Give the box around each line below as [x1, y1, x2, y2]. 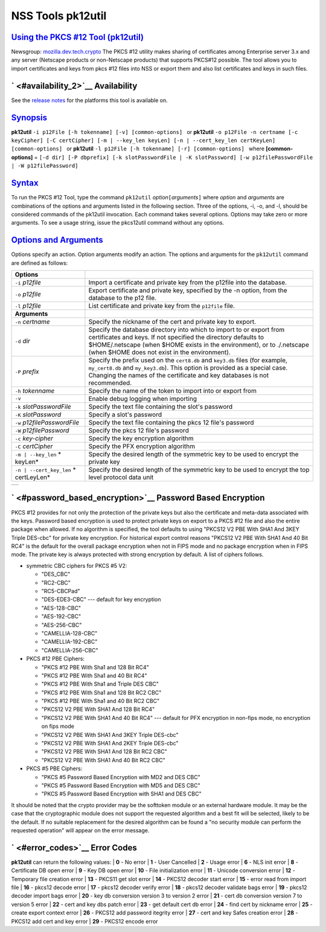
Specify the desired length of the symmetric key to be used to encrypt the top [88, 465, 310, 474]
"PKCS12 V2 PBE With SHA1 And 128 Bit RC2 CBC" [41, 748, 167, 755]
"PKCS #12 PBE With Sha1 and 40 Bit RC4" [41, 672, 147, 679]
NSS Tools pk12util [11, 9, 107, 22]
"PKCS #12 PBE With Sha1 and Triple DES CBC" [41, 680, 159, 688]
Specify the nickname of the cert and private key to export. [88, 317, 257, 326]
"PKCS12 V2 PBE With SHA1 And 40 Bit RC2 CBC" [41, 756, 165, 763]
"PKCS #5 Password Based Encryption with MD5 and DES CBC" [41, 782, 200, 789]
